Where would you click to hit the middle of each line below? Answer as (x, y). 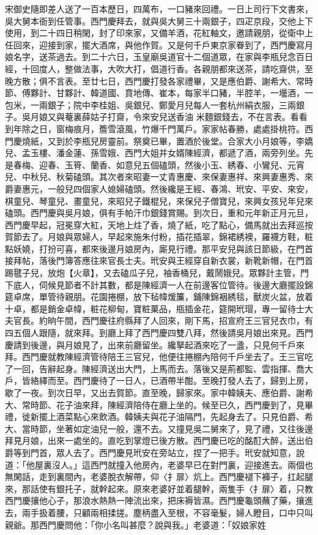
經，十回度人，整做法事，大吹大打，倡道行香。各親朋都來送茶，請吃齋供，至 (159, 68)
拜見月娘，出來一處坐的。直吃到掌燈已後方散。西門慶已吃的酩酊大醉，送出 (155, 440)
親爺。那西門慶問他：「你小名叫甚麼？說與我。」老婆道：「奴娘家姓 (135, 524)
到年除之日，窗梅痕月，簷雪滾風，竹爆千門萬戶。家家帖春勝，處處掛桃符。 (155, 128)
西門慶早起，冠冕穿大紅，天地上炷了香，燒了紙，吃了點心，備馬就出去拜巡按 (159, 224)
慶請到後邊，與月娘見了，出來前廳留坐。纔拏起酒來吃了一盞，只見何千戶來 (155, 344)
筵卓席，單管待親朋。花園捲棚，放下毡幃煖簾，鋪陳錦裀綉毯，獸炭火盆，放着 (159, 297)
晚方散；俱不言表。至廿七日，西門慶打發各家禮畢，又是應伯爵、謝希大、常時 (159, 80)
